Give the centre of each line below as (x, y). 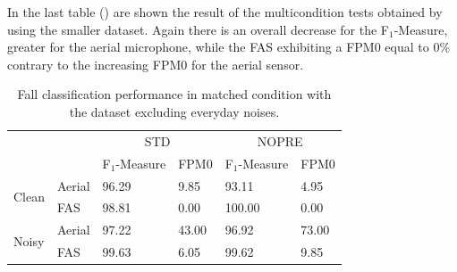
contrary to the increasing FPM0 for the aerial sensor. (156, 64)
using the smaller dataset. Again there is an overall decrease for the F (198, 29)
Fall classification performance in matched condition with (174, 94)
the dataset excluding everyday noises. (174, 111)
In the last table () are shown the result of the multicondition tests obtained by (225, 12)
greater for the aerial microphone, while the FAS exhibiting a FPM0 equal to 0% (229, 47)
